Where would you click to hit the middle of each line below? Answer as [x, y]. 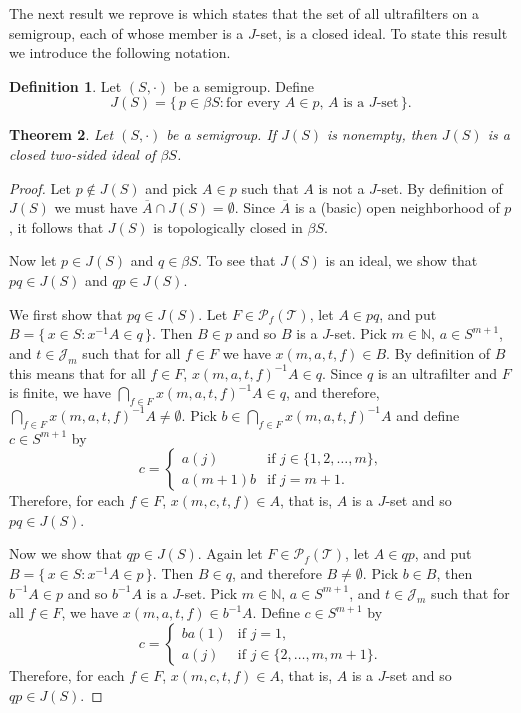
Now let [33, 260]
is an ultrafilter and [437, 372]
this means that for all [77, 372]
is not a [341, 187]
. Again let [230, 553]
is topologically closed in [228, 226]
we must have [96, 207]
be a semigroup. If [221, 134]
